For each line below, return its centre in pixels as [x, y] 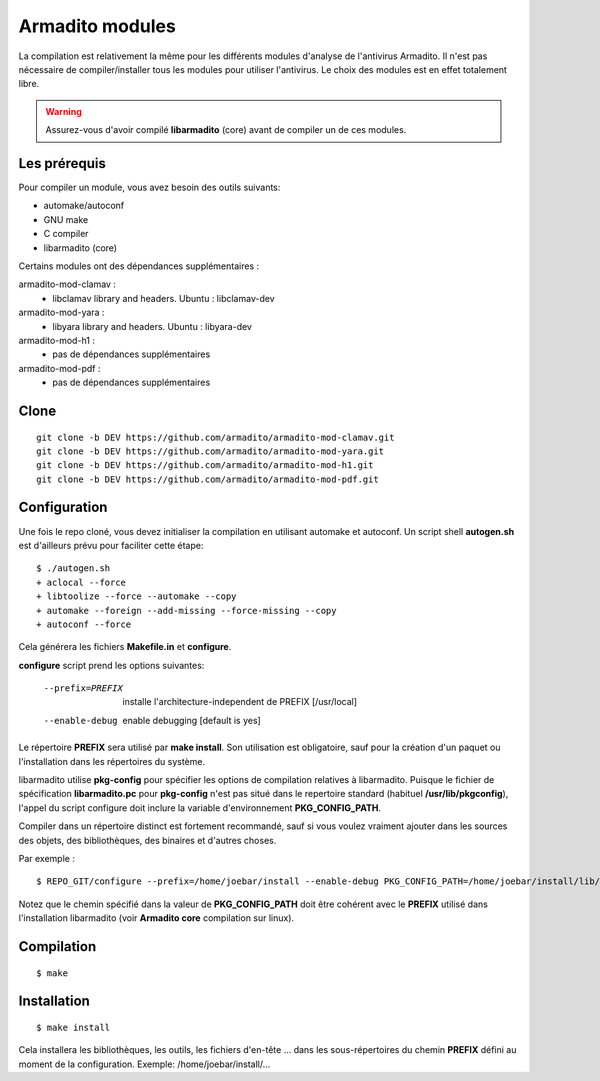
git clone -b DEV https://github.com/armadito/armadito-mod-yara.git [210, 451]
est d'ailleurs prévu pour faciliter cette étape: [111, 545]
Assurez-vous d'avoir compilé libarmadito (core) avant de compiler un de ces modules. [226, 130]
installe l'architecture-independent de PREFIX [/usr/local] [240, 702]
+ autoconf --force [84, 624]
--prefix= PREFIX [83, 688]
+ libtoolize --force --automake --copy [136, 596]
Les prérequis [62, 163]
